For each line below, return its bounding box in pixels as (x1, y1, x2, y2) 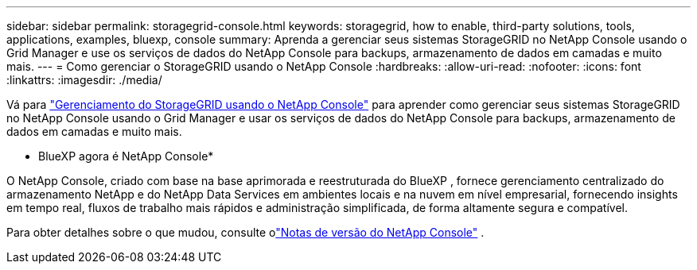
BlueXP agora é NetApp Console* (38, 149, 214, 163)
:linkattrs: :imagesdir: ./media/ (6, 73, 162, 87)
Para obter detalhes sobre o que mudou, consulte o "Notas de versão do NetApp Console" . (6, 226, 485, 239)
